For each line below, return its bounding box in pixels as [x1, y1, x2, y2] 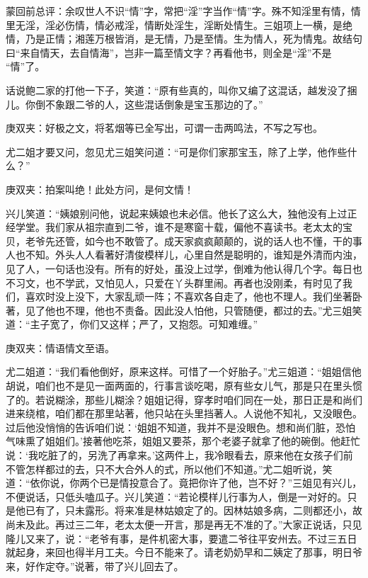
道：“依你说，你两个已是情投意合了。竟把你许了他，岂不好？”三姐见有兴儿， [6, 475, 362, 490]
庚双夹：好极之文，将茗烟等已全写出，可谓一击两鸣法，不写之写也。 [6, 120, 323, 135]
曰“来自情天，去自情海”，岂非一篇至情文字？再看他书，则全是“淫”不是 [6, 45, 332, 59]
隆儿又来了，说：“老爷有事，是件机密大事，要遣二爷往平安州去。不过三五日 [6, 531, 357, 545]
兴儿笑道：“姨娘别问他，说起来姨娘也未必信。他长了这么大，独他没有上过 [6, 205, 347, 220]
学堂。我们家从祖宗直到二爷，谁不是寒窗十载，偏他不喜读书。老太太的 [15, 220, 343, 234]
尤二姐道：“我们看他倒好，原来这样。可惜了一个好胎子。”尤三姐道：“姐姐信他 [6, 364, 362, 379]
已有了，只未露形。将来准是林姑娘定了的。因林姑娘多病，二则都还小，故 [25, 503, 362, 518]
